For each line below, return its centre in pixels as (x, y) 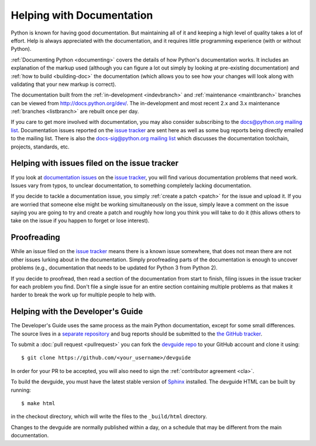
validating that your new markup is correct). (63, 84)
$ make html (38, 403)
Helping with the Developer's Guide (77, 312)
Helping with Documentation (82, 15)
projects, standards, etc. (40, 147)
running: (21, 390)
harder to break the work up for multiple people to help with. (83, 295)
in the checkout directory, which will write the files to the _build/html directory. (109, 416)
